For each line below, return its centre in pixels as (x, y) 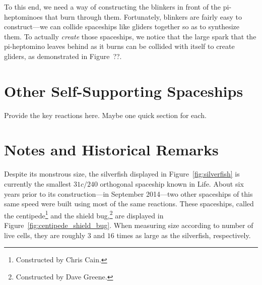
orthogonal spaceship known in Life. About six (172, 184)
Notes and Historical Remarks (111, 150)
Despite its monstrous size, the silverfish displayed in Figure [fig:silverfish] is (122, 174)
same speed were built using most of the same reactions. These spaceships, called (129, 204)
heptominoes (23, 16)
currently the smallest (38, 184)
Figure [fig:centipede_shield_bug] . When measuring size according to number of (129, 225)
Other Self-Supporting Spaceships (124, 91)
